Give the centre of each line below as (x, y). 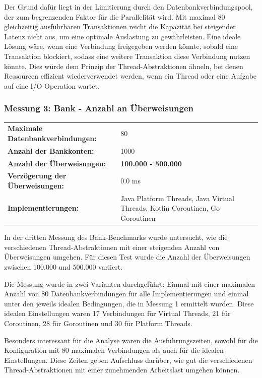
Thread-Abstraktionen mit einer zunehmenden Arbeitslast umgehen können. (122, 370)
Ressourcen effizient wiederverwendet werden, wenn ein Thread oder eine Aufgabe (130, 76)
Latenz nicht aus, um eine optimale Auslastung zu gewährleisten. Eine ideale (122, 36)
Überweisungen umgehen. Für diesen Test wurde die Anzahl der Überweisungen (127, 257)
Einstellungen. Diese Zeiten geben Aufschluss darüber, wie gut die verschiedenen (128, 360)
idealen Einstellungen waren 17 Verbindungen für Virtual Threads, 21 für (117, 313)
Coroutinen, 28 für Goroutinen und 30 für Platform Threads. (98, 323)
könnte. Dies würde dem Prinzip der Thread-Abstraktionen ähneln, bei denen (124, 66)
